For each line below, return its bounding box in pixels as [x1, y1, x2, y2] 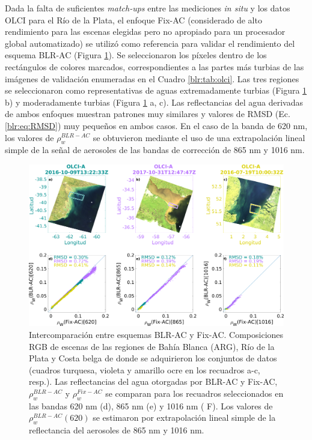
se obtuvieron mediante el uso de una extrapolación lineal [93, 131, 305, 143]
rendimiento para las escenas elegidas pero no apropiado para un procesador [5, 25, 286, 38]
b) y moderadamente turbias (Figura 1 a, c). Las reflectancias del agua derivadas [5, 95, 303, 108]
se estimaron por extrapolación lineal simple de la [93, 411, 276, 424]
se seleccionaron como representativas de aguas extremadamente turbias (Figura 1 [5, 84, 307, 97]
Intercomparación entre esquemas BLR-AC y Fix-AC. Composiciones [29, 328, 284, 341]
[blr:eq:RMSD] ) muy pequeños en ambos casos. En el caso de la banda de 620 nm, [5, 119, 308, 131]
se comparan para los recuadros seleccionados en [105, 387, 284, 400]
